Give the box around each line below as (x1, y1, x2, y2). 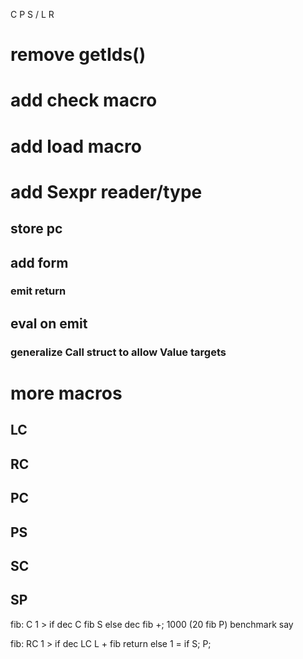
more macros (10, 382, 123, 404)
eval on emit (10, 315, 88, 332)
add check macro (10, 89, 158, 112)
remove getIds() (10, 44, 147, 66)
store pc (10, 220, 63, 238)
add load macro (10, 135, 142, 158)
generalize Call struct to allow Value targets (10, 345, 227, 359)
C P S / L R (10, 9, 55, 20)
